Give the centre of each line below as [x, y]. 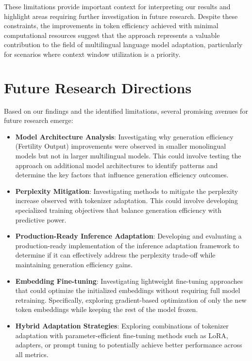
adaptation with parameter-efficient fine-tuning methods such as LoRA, [122, 335]
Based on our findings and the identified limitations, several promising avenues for [126, 111]
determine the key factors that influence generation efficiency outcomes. [122, 175]
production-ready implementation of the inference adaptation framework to [127, 245]
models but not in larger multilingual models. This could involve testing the [128, 156]
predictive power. [41, 219]
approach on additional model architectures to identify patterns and [117, 165]
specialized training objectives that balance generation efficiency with [118, 210]
